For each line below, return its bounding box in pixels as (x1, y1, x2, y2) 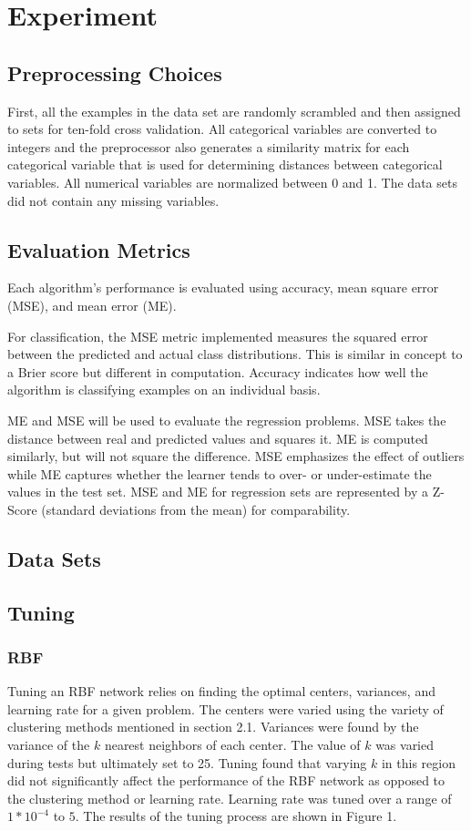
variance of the (7, 735, 90, 754)
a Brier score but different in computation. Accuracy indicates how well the (7, 362, 428, 381)
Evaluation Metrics (7, 235, 190, 263)
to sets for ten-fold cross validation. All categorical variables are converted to (7, 119, 437, 138)
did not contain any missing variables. (7, 190, 220, 210)
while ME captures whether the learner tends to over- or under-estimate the (7, 464, 432, 483)
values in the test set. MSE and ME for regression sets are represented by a (7, 482, 429, 501)
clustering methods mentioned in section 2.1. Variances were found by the (7, 717, 419, 736)
